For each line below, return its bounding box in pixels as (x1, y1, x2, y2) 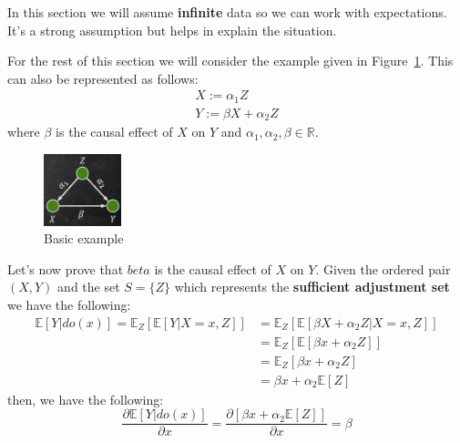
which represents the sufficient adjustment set (174, 277, 450, 296)
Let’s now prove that (7, 259, 124, 278)
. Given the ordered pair (315, 259, 451, 278)
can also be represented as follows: (7, 68, 199, 88)
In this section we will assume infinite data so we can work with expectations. (7, 3, 447, 21)
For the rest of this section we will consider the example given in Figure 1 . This (7, 51, 454, 70)
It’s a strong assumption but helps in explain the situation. (7, 20, 337, 39)
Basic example (44, 229, 124, 248)
